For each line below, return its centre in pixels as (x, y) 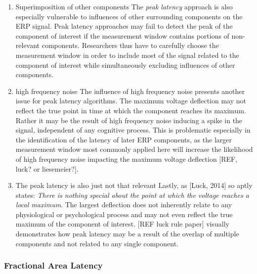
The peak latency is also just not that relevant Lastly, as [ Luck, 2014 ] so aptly (134, 185)
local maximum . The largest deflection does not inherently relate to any (124, 205)
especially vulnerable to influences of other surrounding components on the (129, 16)
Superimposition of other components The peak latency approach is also (124, 6)
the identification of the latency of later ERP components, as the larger (124, 139)
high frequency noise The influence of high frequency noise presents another (130, 91)
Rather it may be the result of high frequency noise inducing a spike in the (129, 120)
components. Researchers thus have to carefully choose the (130, 45)
